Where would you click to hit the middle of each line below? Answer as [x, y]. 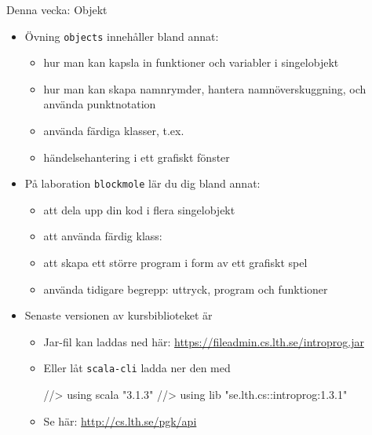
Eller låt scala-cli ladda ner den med [137, 368]
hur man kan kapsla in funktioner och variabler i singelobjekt [191, 62]
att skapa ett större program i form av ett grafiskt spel [175, 263]
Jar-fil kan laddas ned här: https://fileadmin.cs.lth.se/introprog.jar [204, 341]
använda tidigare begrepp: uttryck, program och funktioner [186, 289]
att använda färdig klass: [103, 236]
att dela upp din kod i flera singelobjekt [139, 209]
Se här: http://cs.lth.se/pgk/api [120, 420]
